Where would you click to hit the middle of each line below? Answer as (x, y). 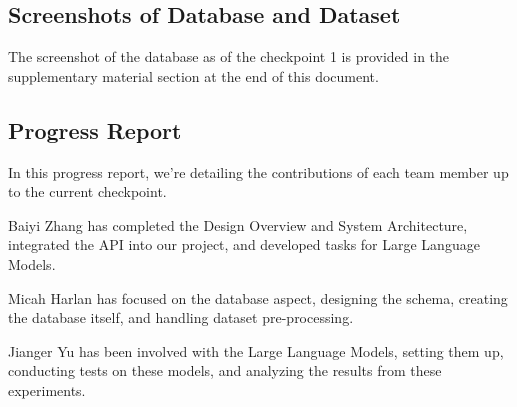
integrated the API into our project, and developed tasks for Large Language (244, 244)
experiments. (47, 389)
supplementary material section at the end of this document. (193, 75)
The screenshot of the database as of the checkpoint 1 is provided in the (229, 56)
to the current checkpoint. (87, 191)
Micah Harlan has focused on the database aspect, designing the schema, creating (258, 297)
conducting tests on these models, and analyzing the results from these (225, 370)
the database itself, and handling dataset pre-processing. (181, 317)
